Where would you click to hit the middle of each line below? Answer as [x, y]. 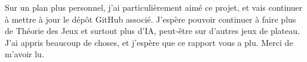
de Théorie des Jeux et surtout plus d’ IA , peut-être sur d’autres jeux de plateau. [152, 31]
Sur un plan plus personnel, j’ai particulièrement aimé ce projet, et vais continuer [154, 7]
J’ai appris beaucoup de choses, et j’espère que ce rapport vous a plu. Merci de [149, 42]
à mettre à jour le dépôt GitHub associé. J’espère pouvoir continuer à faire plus [151, 19]
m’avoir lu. [24, 54]
